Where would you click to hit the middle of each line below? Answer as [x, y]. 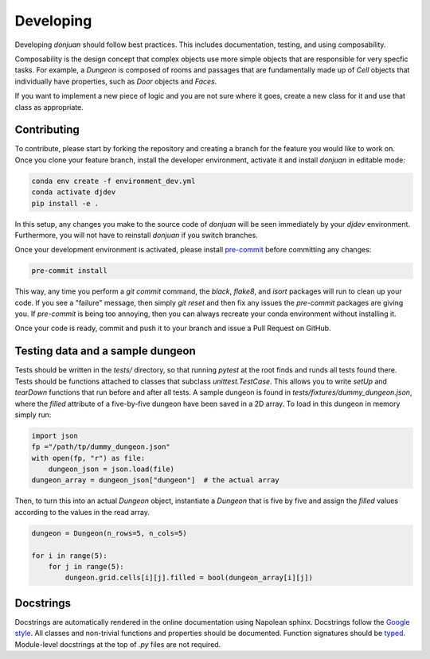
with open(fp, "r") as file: [88, 458]
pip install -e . [65, 203]
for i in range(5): [69, 556]
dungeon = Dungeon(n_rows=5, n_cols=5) [109, 533]
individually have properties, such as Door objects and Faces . [116, 81]
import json [55, 435]
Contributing [47, 130]
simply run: [33, 415]
